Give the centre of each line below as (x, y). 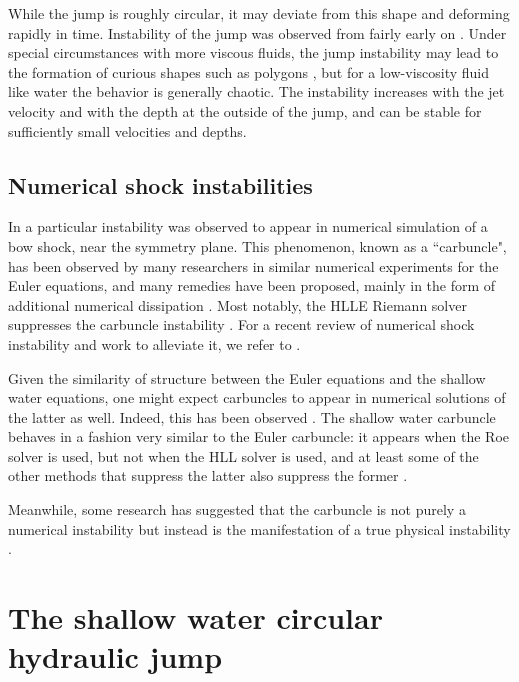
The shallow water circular (195, 617)
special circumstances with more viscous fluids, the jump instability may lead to (253, 52)
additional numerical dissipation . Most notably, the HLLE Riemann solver (237, 304)
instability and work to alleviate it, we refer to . (154, 343)
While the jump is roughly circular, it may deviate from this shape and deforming (259, 13)
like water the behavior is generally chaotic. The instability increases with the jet (256, 91)
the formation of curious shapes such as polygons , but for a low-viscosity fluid (249, 71)
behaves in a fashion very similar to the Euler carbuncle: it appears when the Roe (259, 436)
